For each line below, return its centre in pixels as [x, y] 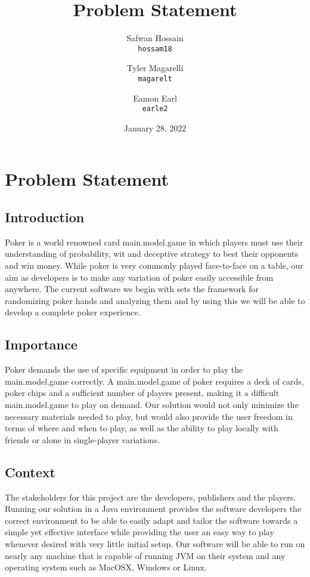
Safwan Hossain [155, 38]
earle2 [155, 109]
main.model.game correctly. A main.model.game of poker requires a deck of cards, [154, 381]
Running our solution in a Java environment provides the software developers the [153, 509]
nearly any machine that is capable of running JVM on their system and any [145, 555]
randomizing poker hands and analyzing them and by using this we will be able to [155, 300]
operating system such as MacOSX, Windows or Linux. [106, 567]
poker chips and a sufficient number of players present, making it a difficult [142, 393]
